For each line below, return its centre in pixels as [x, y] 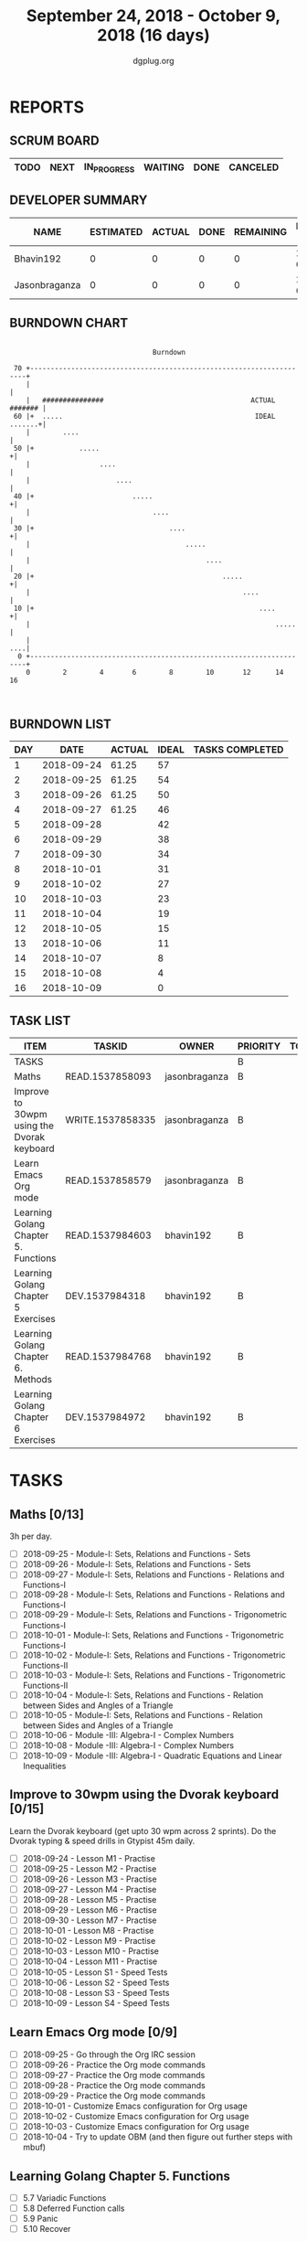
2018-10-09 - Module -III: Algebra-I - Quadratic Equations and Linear [153, 1755]
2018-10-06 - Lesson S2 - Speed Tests [96, 1982]
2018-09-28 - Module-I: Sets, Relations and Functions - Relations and [153, 1595]
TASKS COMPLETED [238, 750]
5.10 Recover [47, 2229]
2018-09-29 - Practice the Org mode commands [114, 2096]
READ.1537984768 [109, 1357]
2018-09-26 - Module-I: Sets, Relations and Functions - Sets [137, 1564]
